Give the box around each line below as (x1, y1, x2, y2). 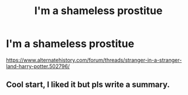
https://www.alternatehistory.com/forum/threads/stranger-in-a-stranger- (6, 56, 182, 63)
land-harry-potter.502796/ (6, 63, 70, 70)
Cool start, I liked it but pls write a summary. (6, 80, 170, 90)
